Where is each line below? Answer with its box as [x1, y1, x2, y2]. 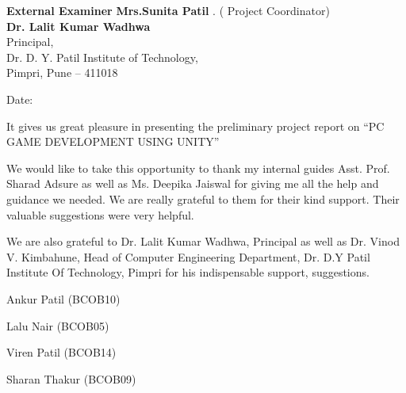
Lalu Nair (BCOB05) [6, 317, 109, 334]
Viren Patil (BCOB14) [6, 344, 117, 361]
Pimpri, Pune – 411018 [6, 64, 118, 81]
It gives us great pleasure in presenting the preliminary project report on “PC [6, 117, 385, 134]
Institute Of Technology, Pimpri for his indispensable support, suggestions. [6, 264, 370, 280]
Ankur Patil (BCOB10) [6, 290, 121, 307]
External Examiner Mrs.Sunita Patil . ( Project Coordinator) [6, 2, 330, 18]
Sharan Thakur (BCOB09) [6, 370, 136, 387]
